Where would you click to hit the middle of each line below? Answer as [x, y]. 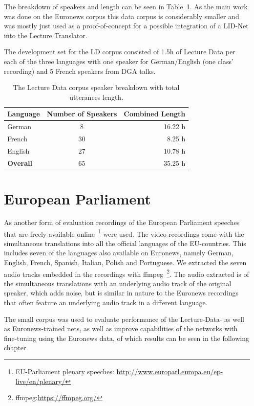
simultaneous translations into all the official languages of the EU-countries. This [125, 243]
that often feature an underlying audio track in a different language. [106, 302]
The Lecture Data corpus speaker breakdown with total [96, 87]
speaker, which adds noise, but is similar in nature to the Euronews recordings [121, 293]
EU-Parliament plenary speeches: [65, 371]
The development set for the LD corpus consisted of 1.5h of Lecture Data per [120, 52]
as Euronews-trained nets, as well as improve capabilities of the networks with [121, 328]
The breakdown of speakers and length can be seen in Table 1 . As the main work [126, 6]
